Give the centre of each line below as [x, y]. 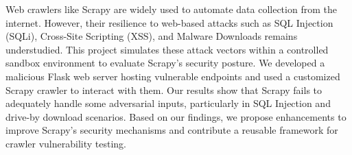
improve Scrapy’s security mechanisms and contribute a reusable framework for [172, 130]
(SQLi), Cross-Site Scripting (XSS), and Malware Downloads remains [152, 36]
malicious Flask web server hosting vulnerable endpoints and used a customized [173, 76]
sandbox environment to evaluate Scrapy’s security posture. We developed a [165, 63]
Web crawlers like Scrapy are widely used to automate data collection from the [171, 9]
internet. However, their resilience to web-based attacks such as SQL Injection [169, 22]
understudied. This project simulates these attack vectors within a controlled [167, 49]
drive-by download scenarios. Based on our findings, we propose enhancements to [176, 116]
